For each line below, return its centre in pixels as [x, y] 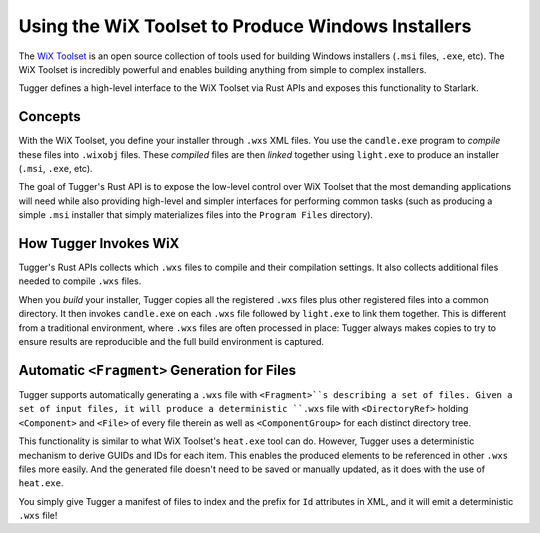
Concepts [49, 116]
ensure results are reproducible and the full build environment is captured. [171, 342]
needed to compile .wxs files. [80, 281]
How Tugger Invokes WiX [99, 243]
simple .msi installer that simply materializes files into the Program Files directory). [196, 215]
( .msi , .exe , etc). [56, 169]
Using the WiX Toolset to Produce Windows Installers [245, 26]
